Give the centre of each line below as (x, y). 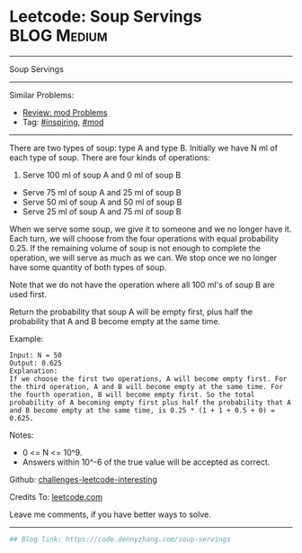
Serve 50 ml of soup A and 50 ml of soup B (102, 202)
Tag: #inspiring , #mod (63, 122)
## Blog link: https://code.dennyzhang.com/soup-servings (120, 539)
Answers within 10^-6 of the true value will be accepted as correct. (146, 462)
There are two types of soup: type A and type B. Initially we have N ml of (144, 148)
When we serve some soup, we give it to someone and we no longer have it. (151, 229)
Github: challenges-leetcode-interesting (83, 479)
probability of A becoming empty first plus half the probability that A (151, 403)
